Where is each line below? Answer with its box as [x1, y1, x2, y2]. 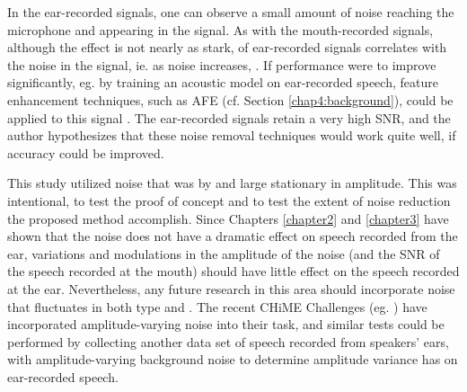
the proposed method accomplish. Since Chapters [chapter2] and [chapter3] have [7, 209, 449, 227]
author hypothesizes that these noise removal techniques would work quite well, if [7, 126, 456, 145]
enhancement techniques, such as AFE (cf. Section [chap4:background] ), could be [7, 90, 454, 109]
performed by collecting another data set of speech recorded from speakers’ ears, [7, 332, 449, 351]
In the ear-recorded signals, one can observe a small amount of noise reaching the [7, 3, 454, 21]
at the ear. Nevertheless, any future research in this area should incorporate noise [7, 279, 455, 298]
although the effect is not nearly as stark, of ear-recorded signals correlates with [7, 38, 447, 57]
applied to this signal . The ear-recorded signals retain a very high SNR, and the [7, 108, 451, 127]
